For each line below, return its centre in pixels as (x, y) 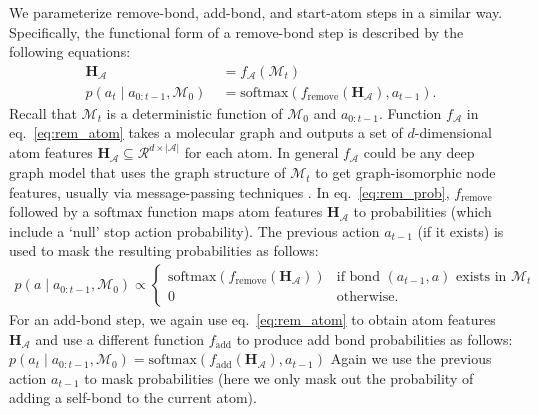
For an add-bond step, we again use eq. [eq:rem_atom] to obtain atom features (252, 319)
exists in (481, 277)
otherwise (365, 297)
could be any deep (419, 152)
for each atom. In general (261, 152)
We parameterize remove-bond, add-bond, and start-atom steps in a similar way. (256, 12)
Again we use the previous (411, 358)
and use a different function (119, 338)
